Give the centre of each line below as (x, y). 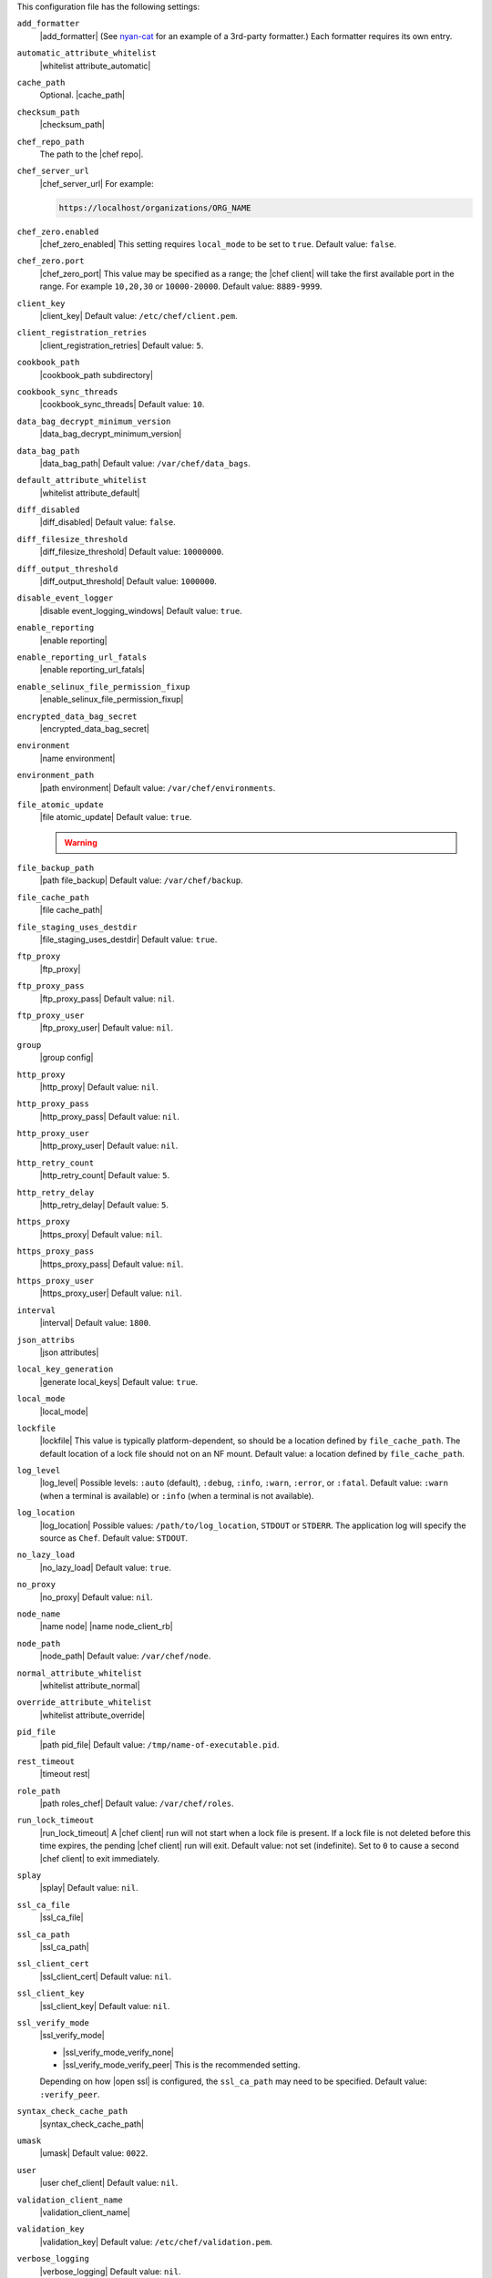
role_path (39, 1791)
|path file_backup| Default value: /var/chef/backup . (141, 880)
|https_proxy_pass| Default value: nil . (112, 1264)
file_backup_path (56, 868)
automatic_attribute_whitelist (87, 53)
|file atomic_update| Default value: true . (116, 817)
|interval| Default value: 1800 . (95, 1323)
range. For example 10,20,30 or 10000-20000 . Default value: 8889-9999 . (181, 286)
